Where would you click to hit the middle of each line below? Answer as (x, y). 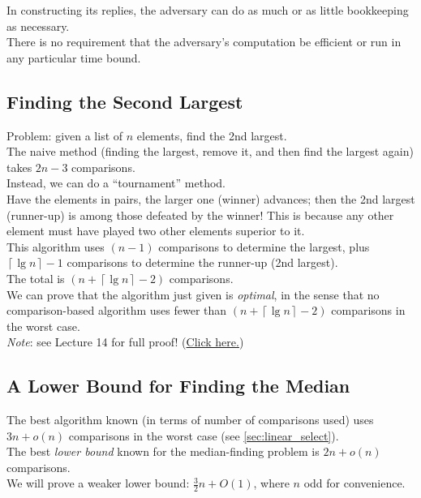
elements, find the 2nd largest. (212, 135)
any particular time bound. (74, 57)
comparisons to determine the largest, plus (264, 246)
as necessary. (38, 26)
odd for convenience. (354, 483)
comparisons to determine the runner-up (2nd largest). (202, 262)
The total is (36, 278)
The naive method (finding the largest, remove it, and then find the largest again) (210, 151)
